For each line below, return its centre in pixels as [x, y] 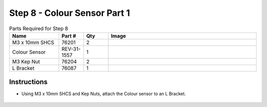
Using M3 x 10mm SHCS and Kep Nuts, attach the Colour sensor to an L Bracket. [104, 94]
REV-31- [71, 49]
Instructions [28, 82]
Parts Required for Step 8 [39, 28]
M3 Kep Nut [26, 61]
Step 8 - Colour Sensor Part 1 [70, 13]
